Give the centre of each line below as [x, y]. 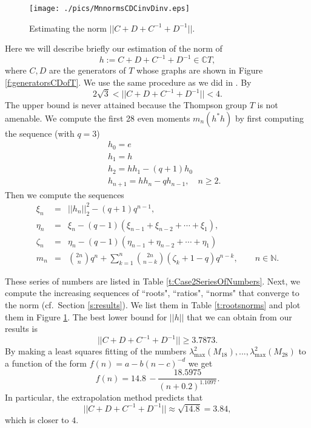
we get [200, 363]
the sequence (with [40, 133]
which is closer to [37, 419]
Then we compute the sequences [65, 194]
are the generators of [87, 70]
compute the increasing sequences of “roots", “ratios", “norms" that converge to [152, 293]
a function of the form [46, 363]
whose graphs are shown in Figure [200, 70]
